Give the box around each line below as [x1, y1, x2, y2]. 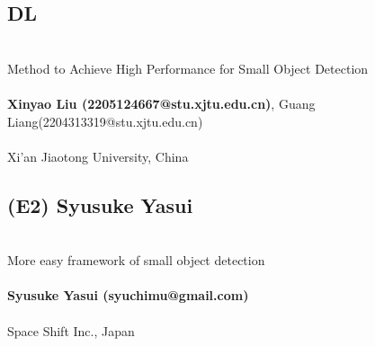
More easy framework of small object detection [7, 251, 265, 270]
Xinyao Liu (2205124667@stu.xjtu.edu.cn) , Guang [7, 93, 316, 112]
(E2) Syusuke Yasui [7, 191, 193, 218]
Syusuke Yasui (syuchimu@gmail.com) [7, 286, 249, 305]
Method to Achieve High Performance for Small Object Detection [7, 58, 369, 77]
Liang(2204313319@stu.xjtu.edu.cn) [7, 111, 203, 130]
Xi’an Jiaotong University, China [7, 146, 189, 165]
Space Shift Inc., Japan [7, 321, 135, 340]
